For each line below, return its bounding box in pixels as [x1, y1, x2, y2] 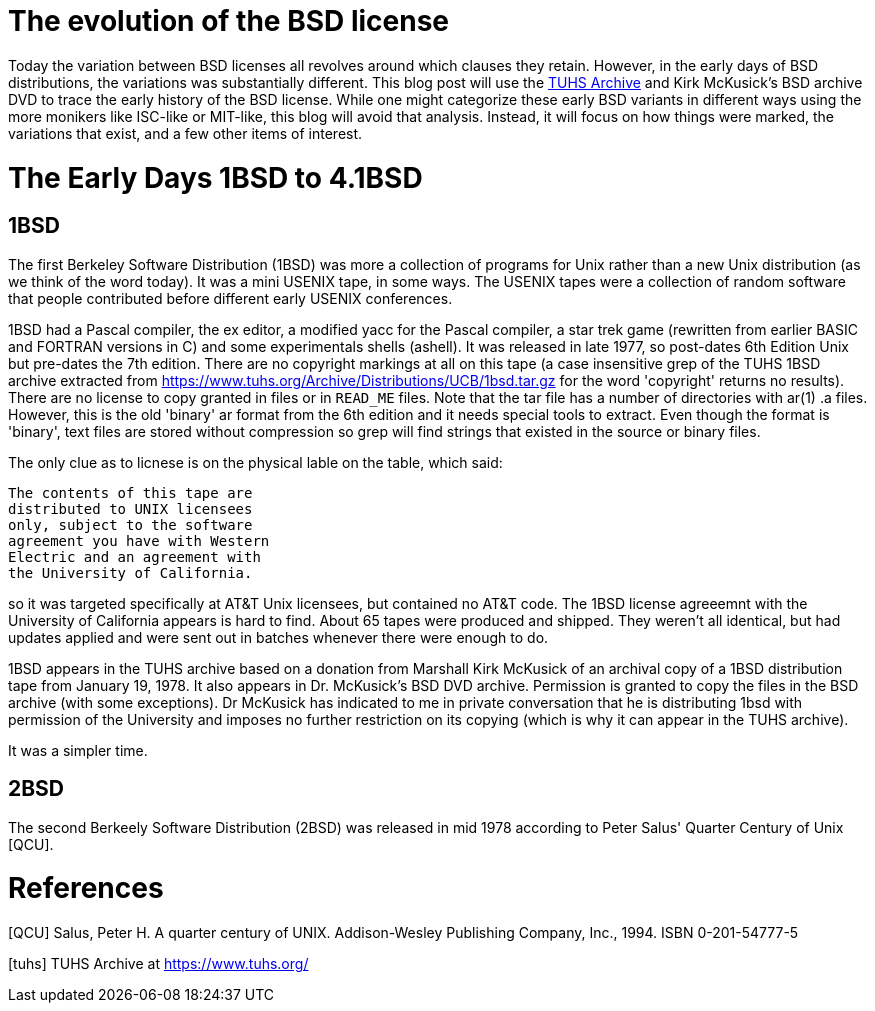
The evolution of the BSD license [8, 4, 449, 38]
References [8, 871, 164, 906]
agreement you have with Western [8, 532, 270, 549]
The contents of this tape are [8, 484, 253, 501]
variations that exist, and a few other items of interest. [8, 124, 363, 142]
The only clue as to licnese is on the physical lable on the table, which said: [8, 453, 503, 471]
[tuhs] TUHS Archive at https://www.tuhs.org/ [8, 955, 309, 973]
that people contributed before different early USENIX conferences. [8, 289, 453, 307]
